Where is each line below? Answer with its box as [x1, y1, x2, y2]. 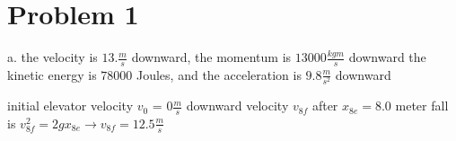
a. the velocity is [7, 48, 98, 66]
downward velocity [186, 96, 289, 115]
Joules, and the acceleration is [136, 65, 302, 84]
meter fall [395, 96, 449, 115]
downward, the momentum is [131, 48, 292, 66]
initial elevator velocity [7, 96, 134, 115]
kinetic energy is [7, 65, 97, 84]
